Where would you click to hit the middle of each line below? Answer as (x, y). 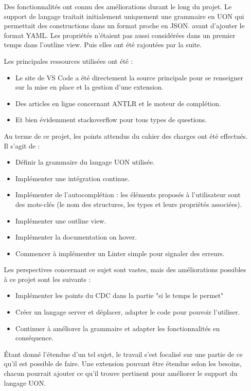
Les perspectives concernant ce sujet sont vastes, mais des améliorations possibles (125, 270)
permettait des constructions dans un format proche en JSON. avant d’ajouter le (124, 26)
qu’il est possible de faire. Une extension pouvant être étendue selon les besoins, (123, 363)
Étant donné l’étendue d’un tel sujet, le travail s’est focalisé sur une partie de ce (123, 354)
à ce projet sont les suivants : (47, 279)
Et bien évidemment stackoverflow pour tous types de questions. (111, 120)
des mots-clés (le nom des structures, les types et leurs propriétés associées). (129, 204)
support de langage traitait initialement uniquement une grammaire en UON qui (124, 16)
